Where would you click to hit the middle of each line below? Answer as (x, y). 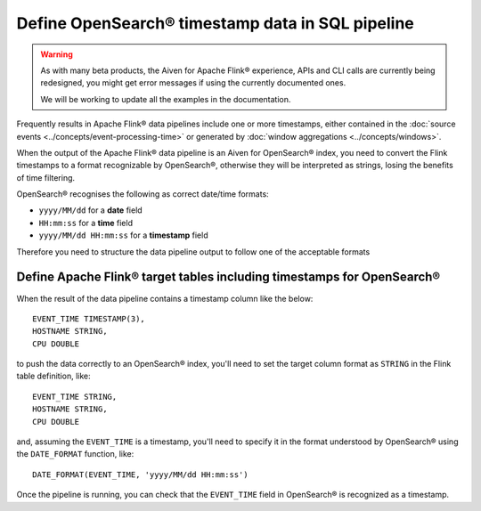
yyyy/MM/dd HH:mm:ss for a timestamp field (123, 235)
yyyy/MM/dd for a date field (90, 210)
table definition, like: (53, 376)
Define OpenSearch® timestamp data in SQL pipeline (215, 23)
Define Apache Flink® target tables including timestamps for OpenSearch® (228, 277)
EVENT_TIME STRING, (75, 397)
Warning (57, 54)
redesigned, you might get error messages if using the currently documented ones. (193, 83)
